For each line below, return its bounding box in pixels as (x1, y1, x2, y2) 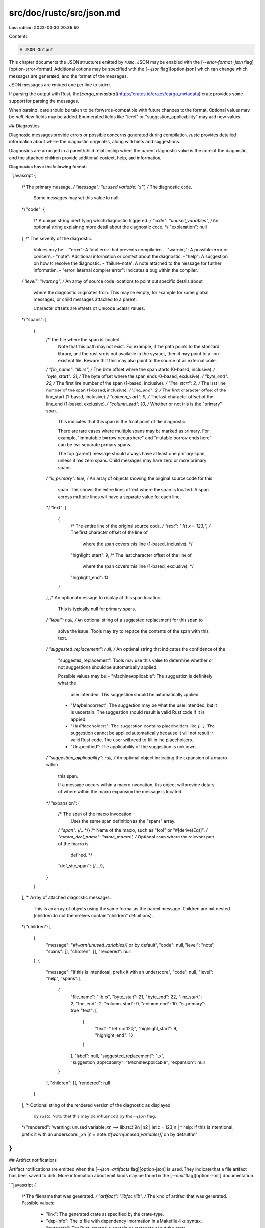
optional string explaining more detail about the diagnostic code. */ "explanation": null (33, 224, 207, 230)
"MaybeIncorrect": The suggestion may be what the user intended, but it (70, 702, 217, 708)
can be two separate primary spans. (58, 442, 132, 447)
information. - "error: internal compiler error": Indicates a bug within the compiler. (33, 267, 198, 273)
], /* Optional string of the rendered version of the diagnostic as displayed (21, 1102, 171, 1108)
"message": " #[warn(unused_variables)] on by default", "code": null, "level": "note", (46, 942, 215, 948)
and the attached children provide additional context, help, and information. (9, 155, 161, 161)
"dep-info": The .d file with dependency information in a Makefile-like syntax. (46, 1218, 202, 1224)
